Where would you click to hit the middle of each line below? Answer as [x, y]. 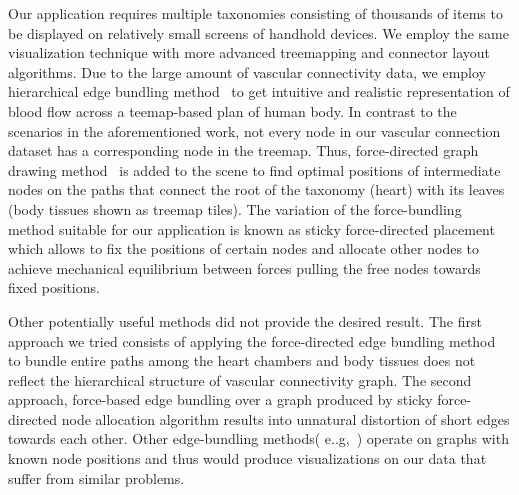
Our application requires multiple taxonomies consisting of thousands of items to [255, 13]
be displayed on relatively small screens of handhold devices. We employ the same [259, 32]
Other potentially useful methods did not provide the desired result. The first [245, 320]
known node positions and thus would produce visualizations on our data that [247, 458]
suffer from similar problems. [96, 477]
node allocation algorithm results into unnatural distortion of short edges [285, 418]
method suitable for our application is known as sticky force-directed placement [251, 228]
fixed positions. [54, 287]
